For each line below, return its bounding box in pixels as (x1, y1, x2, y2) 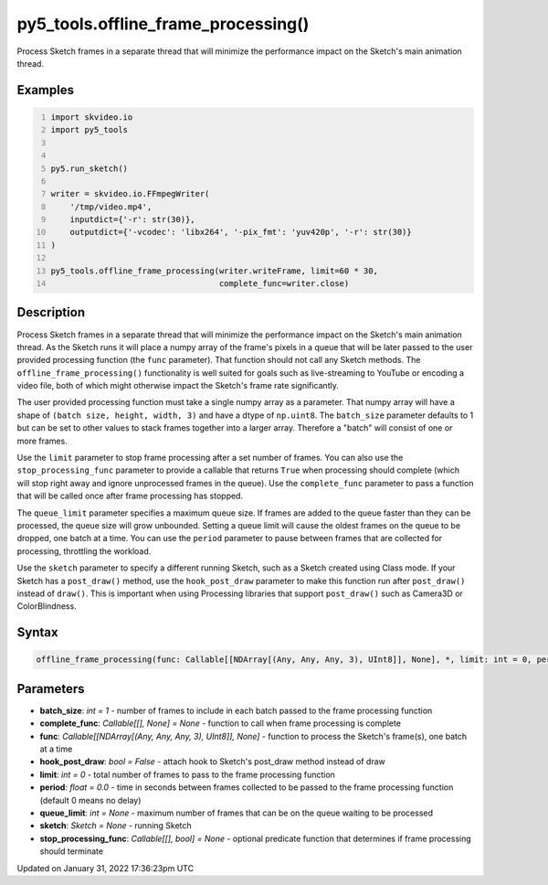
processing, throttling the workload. (16, 545, 152, 557)
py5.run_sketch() (50, 163, 128, 174)
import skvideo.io (50, 112, 133, 123)
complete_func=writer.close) (218, 279, 350, 289)
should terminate (39, 846, 104, 857)
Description (16, 304, 86, 320)
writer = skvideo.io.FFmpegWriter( (50, 188, 210, 199)
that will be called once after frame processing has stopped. (16, 490, 244, 502)
